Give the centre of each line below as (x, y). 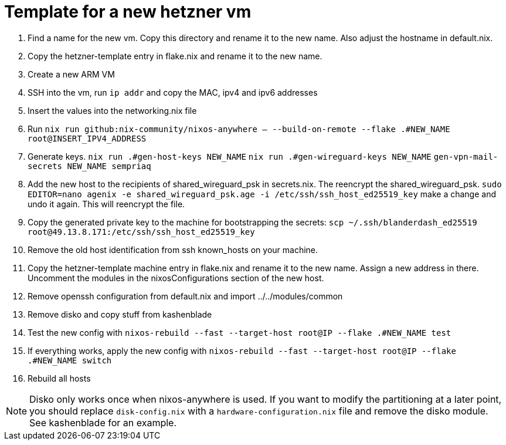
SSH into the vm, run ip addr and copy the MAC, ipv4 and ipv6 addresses (173, 92)
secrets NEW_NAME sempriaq (89, 166)
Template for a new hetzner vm (128, 12)
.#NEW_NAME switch (70, 360)
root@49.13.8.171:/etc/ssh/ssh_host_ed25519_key (141, 232)
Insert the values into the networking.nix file (112, 110)
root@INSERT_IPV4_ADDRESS (87, 138)
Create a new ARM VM (71, 74)
